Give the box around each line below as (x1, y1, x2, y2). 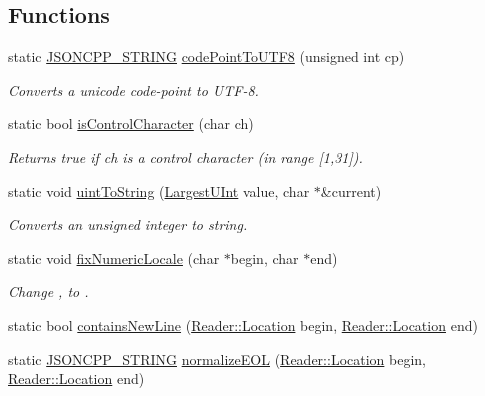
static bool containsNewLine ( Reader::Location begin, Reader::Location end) (8, 314, 478, 335)
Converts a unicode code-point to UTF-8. (8, 79, 259, 100)
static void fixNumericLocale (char (8, 247, 220, 268)
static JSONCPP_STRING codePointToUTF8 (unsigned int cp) (8, 46, 405, 67)
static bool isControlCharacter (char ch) (8, 113, 254, 134)
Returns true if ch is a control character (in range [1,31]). (8, 146, 363, 167)
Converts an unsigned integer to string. (8, 214, 248, 235)
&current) (320, 180, 382, 201)
